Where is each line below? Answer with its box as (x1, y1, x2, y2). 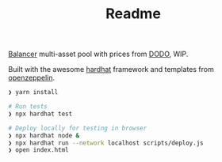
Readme (105, 5, 161, 23)
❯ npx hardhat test (8, 110, 73, 118)
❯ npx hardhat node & (8, 131, 80, 139)
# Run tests (8, 103, 48, 111)
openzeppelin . (8, 73, 55, 83)
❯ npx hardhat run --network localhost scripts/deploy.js (8, 139, 204, 147)
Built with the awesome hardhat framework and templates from (8, 65, 214, 74)
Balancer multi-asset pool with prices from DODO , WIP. (8, 49, 189, 59)
